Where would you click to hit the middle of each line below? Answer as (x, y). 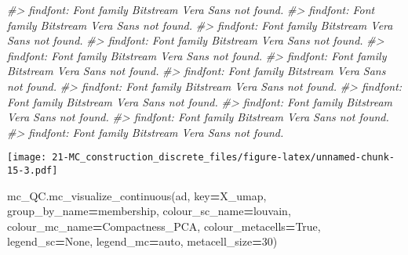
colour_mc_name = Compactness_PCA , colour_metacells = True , (164, 226)
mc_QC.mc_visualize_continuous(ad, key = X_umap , (137, 195)
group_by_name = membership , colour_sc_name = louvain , (149, 211)
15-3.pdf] (33, 171)
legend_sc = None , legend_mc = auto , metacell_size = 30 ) (142, 241)
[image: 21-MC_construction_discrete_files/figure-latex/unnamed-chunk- (201, 158)
